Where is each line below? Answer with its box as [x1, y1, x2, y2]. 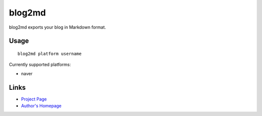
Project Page [21, 96, 47, 102]
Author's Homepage [21, 103, 62, 109]
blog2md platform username [17, 51, 82, 56]
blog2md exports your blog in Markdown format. [9, 24, 106, 30]
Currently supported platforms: [9, 62, 71, 67]
